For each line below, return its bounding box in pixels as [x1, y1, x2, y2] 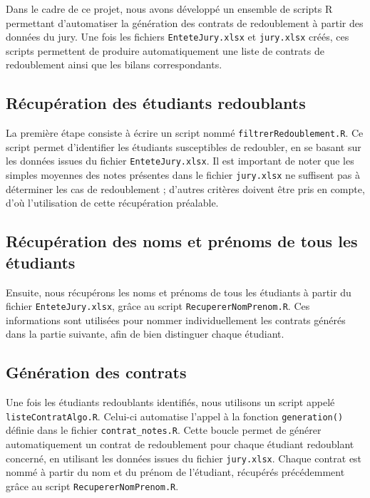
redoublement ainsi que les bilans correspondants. [6, 57, 222, 72]
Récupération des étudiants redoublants [6, 92, 306, 114]
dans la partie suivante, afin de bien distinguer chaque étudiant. [6, 326, 284, 341]
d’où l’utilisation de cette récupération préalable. [6, 195, 219, 210]
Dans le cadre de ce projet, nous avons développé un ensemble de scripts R [6, 1, 333, 16]
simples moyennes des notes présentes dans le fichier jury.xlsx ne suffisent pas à [6, 167, 360, 182]
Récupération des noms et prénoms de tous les [6, 230, 358, 252]
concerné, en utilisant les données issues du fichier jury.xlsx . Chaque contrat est [6, 450, 362, 465]
